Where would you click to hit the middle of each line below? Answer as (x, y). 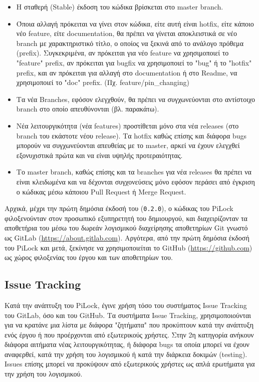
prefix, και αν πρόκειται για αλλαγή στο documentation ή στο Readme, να (127, 72)
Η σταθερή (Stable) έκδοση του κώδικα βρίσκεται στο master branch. (120, 6)
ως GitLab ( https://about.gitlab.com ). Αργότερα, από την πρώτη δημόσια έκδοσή (127, 237)
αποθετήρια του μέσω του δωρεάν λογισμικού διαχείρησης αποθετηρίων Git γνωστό (126, 228)
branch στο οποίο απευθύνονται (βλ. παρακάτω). (88, 109)
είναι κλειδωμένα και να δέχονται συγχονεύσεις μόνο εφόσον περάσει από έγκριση (136, 181)
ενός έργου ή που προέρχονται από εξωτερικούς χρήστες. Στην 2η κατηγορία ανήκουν (129, 334)
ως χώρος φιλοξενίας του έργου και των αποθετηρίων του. (89, 257)
